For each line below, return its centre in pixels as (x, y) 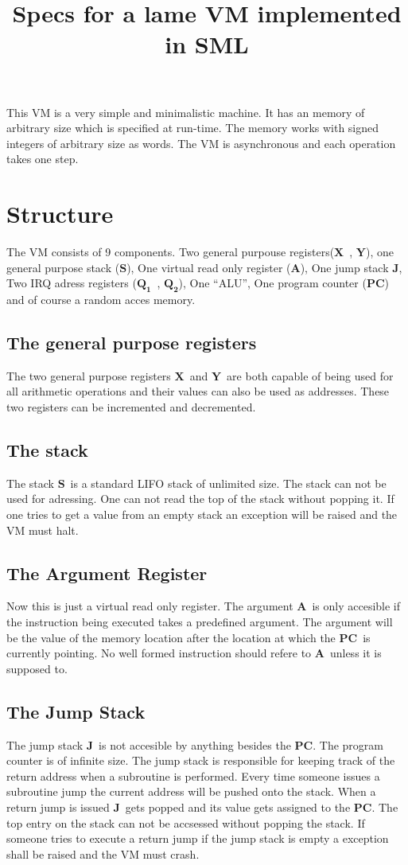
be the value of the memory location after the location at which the (171, 637)
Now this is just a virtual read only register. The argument (150, 606)
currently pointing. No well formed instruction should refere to (159, 653)
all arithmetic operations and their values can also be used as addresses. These (198, 391)
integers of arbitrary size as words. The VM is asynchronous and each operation (201, 143)
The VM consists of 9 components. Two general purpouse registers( (171, 252)
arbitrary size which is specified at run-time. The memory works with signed (193, 128)
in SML (207, 44)
